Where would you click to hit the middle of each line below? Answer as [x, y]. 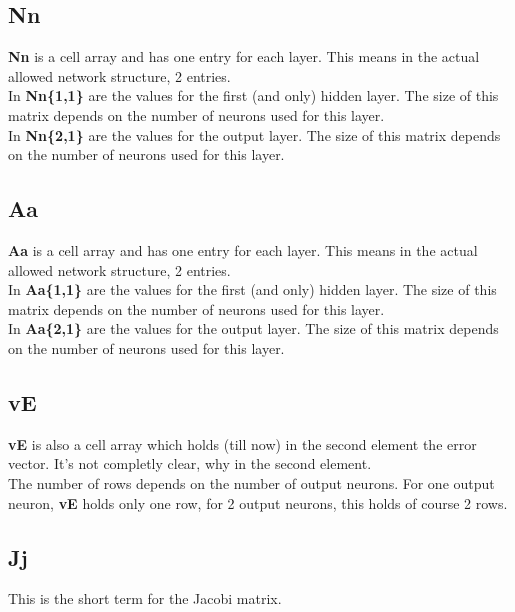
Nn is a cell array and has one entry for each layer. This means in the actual [244, 56]
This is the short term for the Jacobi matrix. [145, 598]
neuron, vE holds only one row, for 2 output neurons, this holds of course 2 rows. [258, 502]
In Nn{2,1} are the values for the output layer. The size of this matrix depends [254, 134]
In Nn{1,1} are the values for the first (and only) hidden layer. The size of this [253, 95]
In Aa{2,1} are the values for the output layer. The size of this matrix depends [253, 328]
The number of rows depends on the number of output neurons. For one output [251, 482]
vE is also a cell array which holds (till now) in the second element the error [242, 443]
